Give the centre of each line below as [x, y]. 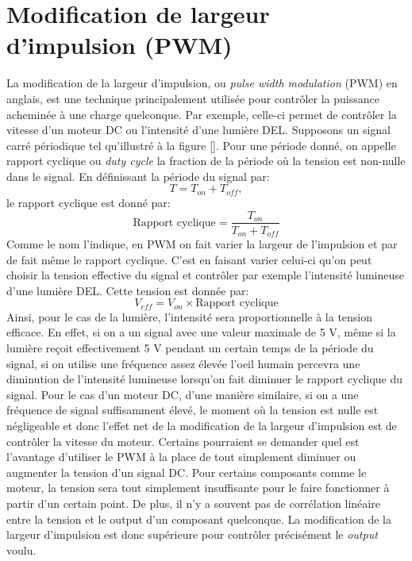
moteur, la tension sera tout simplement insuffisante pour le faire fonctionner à [198, 488]
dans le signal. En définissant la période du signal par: [138, 176]
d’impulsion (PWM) [119, 45]
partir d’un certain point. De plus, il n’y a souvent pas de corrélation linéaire [193, 503]
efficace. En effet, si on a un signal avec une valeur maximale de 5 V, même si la [201, 332]
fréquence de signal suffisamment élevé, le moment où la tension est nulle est [193, 410]
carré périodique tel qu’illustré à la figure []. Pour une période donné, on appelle [201, 145]
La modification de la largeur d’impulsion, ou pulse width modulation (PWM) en [202, 83]
